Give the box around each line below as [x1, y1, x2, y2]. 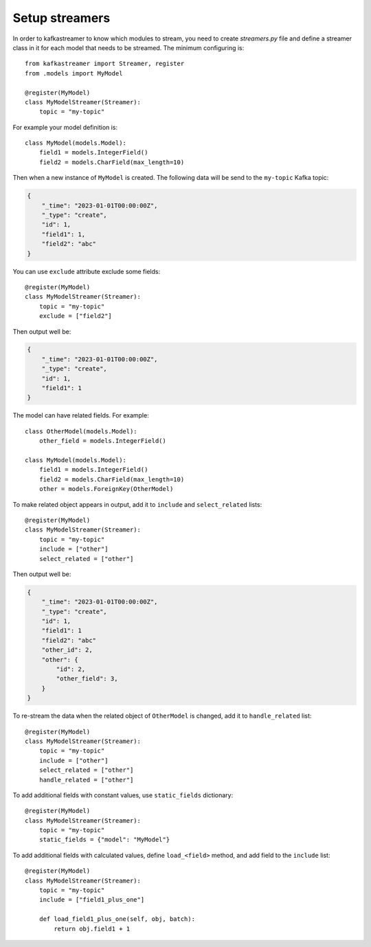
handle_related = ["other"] [38, 776, 134, 784]
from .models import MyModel [25, 69, 123, 77]
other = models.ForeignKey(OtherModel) [38, 485, 174, 493]
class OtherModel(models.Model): [25, 427, 137, 435]
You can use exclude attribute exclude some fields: [12, 267, 161, 275]
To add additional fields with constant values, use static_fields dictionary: [12, 790, 234, 799]
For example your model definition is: [12, 123, 118, 131]
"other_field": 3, [56, 675, 118, 683]
